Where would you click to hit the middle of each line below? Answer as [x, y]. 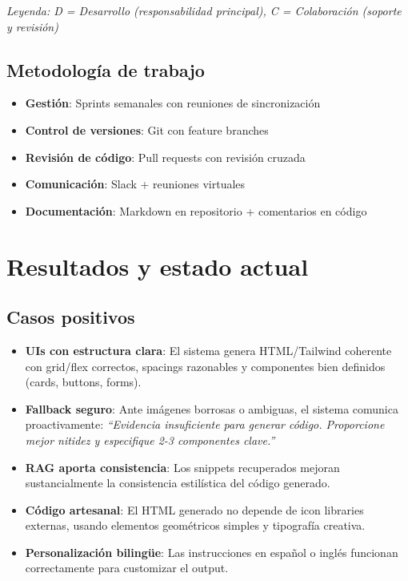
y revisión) [32, 26]
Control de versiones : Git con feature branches [147, 129]
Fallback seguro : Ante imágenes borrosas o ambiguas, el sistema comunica [212, 408]
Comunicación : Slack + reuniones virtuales [135, 184]
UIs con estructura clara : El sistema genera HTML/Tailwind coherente [208, 350]
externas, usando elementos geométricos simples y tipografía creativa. [195, 525]
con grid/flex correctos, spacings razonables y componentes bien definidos [205, 366]
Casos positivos [71, 317]
